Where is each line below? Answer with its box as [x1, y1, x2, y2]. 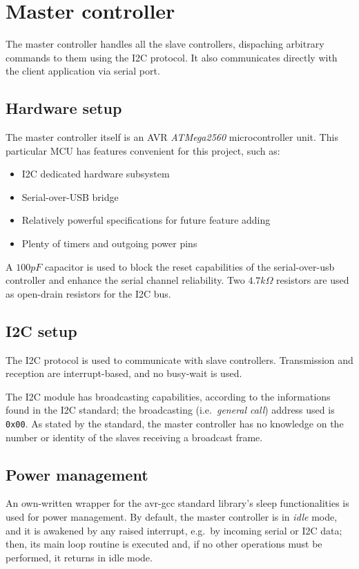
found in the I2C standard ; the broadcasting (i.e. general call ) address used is [6, 403, 335, 417]
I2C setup [6, 320, 77, 341]
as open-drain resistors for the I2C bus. [6, 286, 171, 300]
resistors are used [276, 273, 349, 287]
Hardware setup [6, 97, 122, 119]
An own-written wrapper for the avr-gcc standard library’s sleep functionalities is [6, 496, 349, 510]
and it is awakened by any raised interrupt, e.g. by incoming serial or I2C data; [6, 523, 342, 537]
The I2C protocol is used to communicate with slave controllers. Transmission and [6, 352, 353, 367]
